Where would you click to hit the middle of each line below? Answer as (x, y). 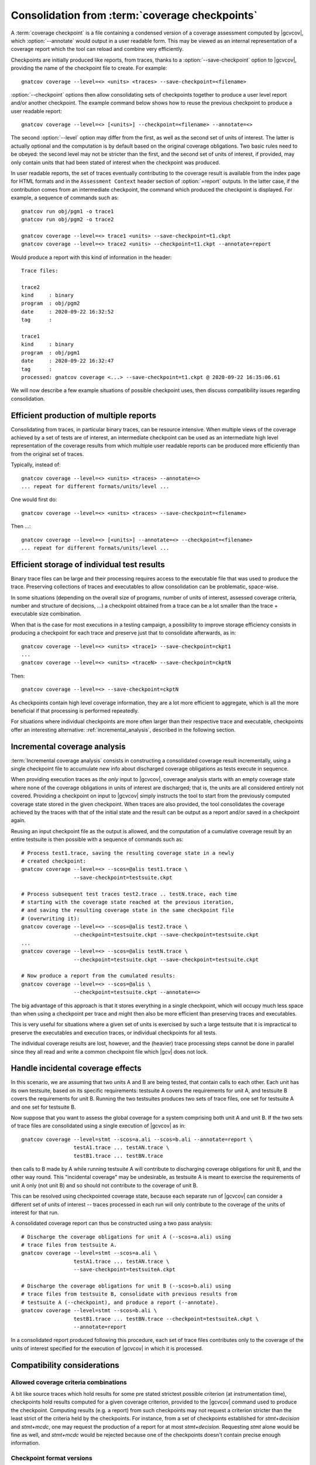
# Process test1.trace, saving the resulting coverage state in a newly (128, 853)
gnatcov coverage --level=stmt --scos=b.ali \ (89, 1311)
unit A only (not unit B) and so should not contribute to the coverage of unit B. (104, 1185)
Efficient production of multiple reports (84, 415)
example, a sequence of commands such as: (65, 198)
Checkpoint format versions (52, 1458)
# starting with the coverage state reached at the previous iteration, (128, 902)
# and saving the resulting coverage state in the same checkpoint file (128, 910)
